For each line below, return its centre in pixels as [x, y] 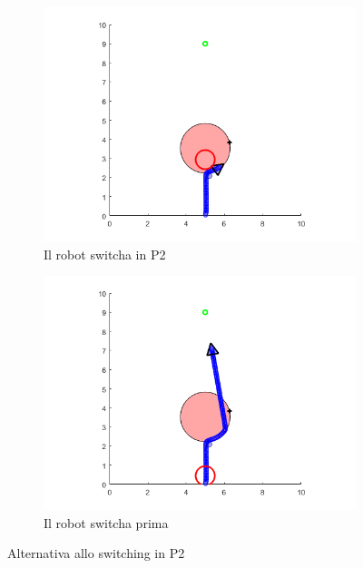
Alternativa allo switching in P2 [96, 553]
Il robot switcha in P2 [105, 254]
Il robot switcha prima [106, 522]
